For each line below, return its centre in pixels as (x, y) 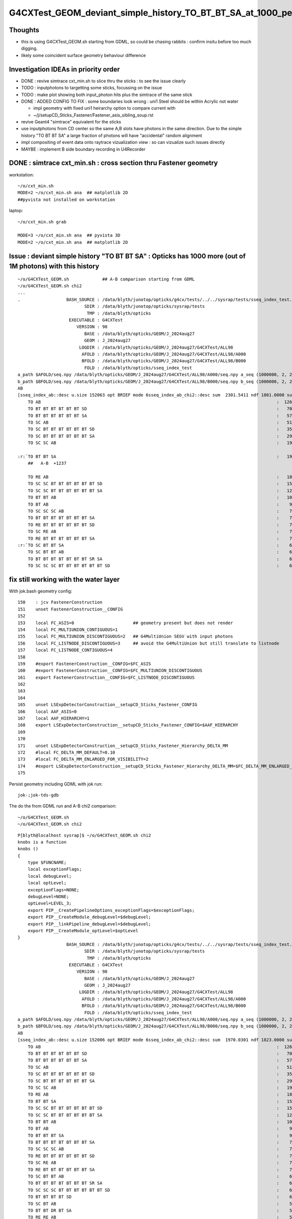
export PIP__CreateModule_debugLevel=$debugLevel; (89, 917)
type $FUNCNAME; (47, 863)
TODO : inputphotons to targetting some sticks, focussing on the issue (92, 88)
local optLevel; (47, 883)
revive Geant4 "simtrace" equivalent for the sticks (71, 122)
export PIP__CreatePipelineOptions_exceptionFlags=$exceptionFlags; (111, 910)
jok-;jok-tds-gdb (38, 795)
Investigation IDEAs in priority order (64, 69)
